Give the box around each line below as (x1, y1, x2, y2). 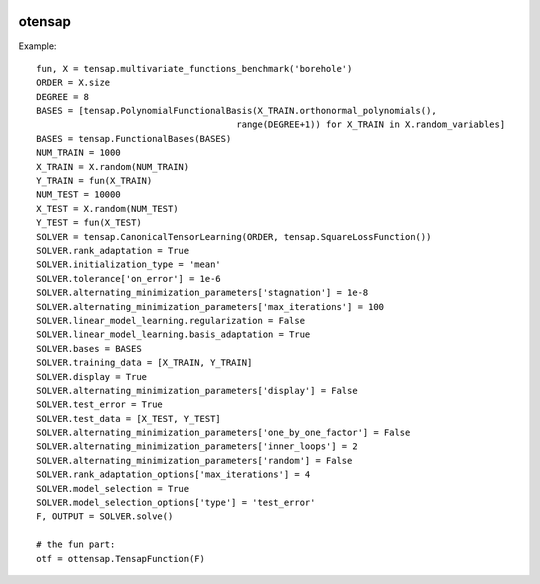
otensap (18, 13, 72, 30)
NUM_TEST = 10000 (36, 189, 121, 200)
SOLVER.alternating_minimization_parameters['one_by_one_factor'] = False (36, 427, 411, 439)
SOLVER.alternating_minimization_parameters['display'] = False (36, 385, 359, 396)
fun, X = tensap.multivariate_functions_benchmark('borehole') (36, 63, 353, 74)
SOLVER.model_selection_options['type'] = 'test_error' (36, 497, 316, 509)
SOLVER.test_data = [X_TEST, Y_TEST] (36, 413, 222, 424)
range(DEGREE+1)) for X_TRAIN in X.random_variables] (236, 119, 506, 130)
